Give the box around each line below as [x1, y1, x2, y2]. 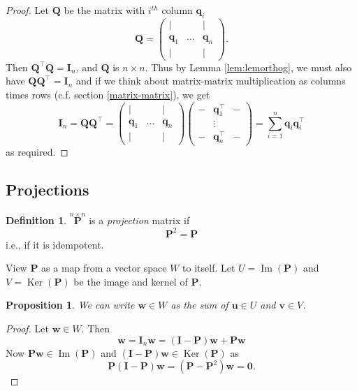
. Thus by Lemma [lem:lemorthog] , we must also [145, 59, 352, 74]
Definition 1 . [6, 213, 67, 228]
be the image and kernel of [73, 274, 188, 288]
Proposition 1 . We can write [6, 297, 135, 312]
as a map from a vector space [41, 260, 167, 275]
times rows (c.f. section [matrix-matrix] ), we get [6, 87, 210, 101]
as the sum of [170, 297, 228, 312]
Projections [6, 179, 89, 200]
